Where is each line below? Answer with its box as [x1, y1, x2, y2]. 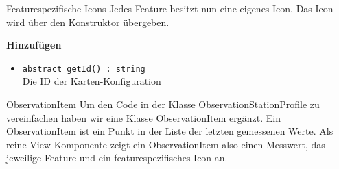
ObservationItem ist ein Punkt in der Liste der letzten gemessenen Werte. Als [6, 124, 334, 138]
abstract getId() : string [22, 64, 145, 74]
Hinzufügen [6, 38, 62, 52]
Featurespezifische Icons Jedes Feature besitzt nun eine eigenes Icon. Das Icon [6, 1, 334, 15]
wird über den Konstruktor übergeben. [6, 14, 169, 29]
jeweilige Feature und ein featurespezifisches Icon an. [6, 151, 228, 165]
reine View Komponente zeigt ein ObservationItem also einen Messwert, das [6, 137, 325, 151]
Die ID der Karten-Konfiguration [22, 74, 161, 88]
